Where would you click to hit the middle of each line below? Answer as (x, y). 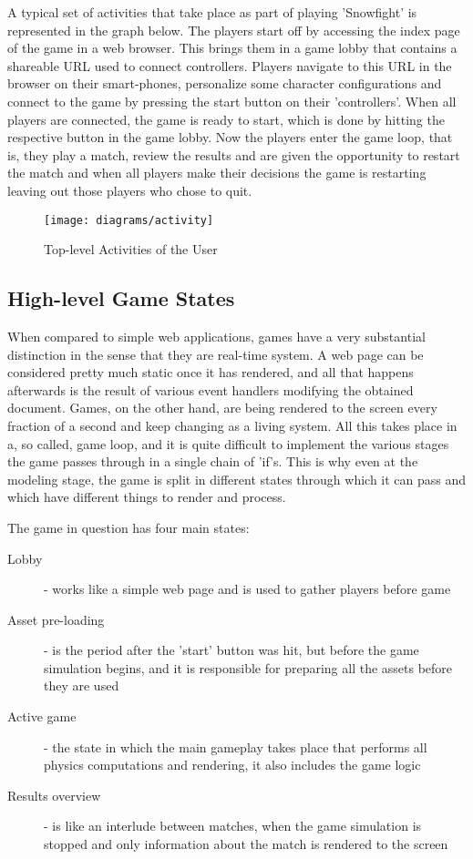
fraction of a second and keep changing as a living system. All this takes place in (232, 425)
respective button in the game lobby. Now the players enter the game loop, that (230, 137)
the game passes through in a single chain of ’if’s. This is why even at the (213, 461)
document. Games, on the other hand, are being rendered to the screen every (222, 408)
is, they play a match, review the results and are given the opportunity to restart (234, 154)
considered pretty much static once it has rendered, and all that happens (211, 372)
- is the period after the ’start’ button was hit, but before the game (231, 650)
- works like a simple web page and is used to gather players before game (247, 589)
